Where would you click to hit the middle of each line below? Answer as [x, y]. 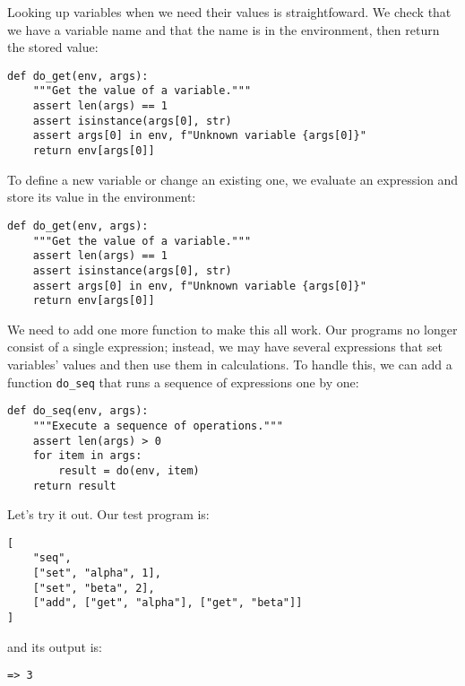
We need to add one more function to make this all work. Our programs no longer [232, 329]
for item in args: [87, 456]
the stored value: [53, 47]
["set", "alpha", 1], [97, 573]
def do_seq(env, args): [78, 411]
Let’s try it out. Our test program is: [108, 514]
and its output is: [55, 646]
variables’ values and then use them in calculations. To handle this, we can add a [230, 365]
